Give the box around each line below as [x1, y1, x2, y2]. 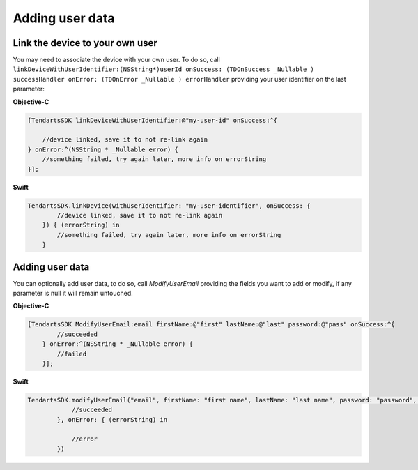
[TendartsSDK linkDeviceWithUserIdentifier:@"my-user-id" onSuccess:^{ [27, 116, 278, 124]
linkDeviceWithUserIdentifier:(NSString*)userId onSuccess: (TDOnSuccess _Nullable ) [13, 66, 315, 73]
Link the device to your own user [13, 37, 158, 49]
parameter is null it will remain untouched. [13, 289, 134, 297]
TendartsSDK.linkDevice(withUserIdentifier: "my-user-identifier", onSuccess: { [27, 202, 311, 209]
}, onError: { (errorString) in [56, 416, 167, 423]
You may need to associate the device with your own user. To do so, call [13, 56, 221, 64]
